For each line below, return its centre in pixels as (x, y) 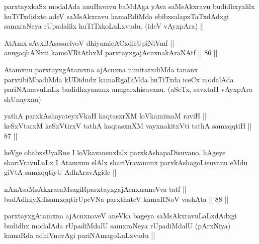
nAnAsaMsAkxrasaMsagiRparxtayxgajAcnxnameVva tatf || (95, 189)
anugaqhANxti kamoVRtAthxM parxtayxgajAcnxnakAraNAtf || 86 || (111, 52)
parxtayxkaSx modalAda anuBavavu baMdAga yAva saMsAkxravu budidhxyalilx (129, 6)
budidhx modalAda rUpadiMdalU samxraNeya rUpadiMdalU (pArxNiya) (117, 225)
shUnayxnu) (23, 99)
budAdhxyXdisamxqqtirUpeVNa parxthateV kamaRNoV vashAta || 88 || (116, 199)
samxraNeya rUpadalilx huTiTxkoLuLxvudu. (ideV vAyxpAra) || (104, 26)
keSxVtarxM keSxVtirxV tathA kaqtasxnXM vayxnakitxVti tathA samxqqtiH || (128, 125)
